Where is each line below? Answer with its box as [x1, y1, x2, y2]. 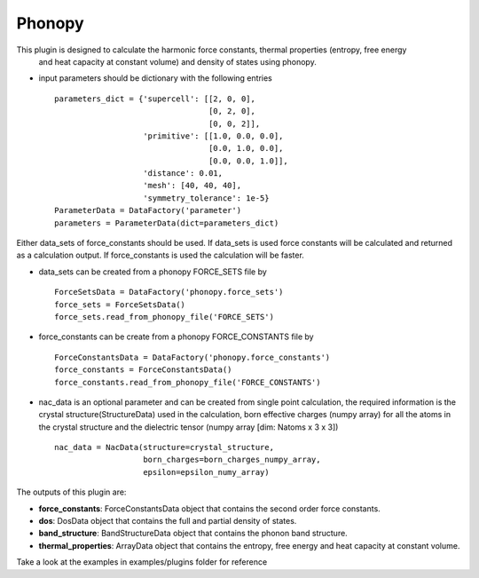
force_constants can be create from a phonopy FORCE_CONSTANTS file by [38, 331, 314, 342]
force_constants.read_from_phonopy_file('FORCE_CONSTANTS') [54, 377, 321, 387]
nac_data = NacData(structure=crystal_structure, [54, 442, 275, 453]
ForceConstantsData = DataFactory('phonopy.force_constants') [54, 352, 331, 362]
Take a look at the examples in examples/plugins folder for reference [16, 557, 268, 567]
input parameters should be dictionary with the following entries [38, 73, 272, 83]
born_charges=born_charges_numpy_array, [143, 455, 321, 465]
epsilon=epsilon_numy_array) [143, 467, 270, 477]
